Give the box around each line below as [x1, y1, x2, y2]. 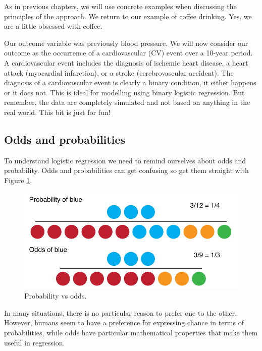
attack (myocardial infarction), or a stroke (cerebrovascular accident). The [4, 67, 234, 78]
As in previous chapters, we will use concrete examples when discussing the [4, 1, 237, 11]
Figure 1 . [4, 174, 32, 185]
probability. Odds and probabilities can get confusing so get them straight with [4, 165, 249, 175]
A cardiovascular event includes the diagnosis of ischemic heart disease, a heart [4, 57, 248, 68]
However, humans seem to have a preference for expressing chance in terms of [4, 317, 244, 328]
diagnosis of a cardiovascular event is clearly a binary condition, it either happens [4, 77, 256, 88]
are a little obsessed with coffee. [4, 21, 102, 31]
